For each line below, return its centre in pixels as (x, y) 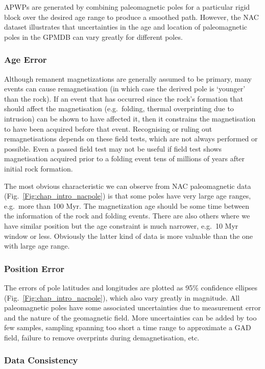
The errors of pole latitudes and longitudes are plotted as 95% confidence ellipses (131, 287)
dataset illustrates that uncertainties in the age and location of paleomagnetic (126, 27)
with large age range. (37, 246)
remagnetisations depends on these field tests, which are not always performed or (131, 139)
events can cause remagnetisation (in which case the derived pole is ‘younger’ (125, 89)
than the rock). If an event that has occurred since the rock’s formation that (124, 98)
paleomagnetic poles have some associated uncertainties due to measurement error (132, 307)
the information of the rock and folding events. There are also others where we (127, 216)
